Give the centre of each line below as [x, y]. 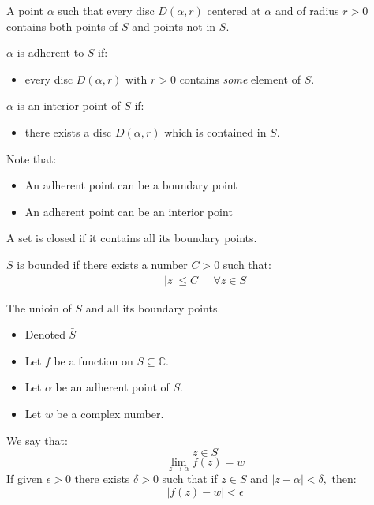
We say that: [37, 440]
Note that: [32, 158]
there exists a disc [68, 131]
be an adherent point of [112, 387]
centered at [234, 10]
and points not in [174, 26]
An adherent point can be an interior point [129, 211]
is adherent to [50, 52]
